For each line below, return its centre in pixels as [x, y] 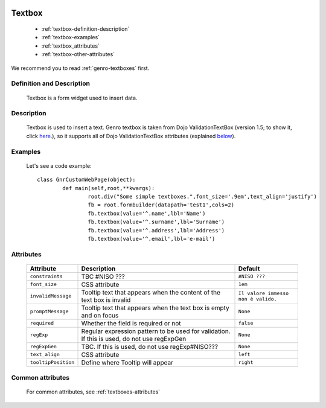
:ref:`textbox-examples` [70, 37]
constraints [46, 277]
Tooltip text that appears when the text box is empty [155, 308]
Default [249, 269]
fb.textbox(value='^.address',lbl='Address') [156, 230]
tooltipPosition [52, 362]
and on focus [100, 315]
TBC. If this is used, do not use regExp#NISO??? [150, 346]
